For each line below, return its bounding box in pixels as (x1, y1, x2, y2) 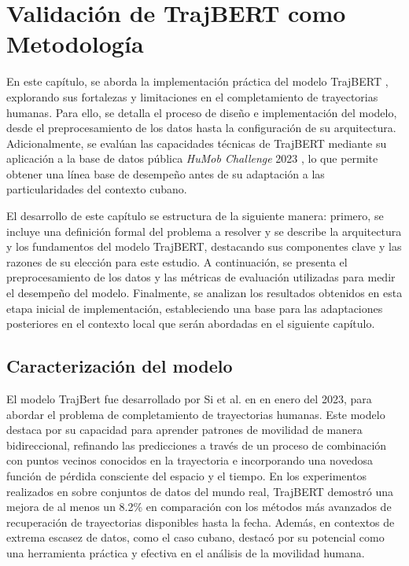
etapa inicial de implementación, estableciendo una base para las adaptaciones (6, 300, 383, 316)
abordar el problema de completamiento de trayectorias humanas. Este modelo (6, 406, 385, 422)
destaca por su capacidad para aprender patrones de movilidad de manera (6, 421, 363, 438)
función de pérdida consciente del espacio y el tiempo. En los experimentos (6, 467, 367, 483)
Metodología (6, 28, 144, 60)
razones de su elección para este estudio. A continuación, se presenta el (6, 253, 348, 270)
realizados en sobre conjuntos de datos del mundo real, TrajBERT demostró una (6, 483, 393, 499)
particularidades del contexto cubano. (6, 181, 187, 197)
